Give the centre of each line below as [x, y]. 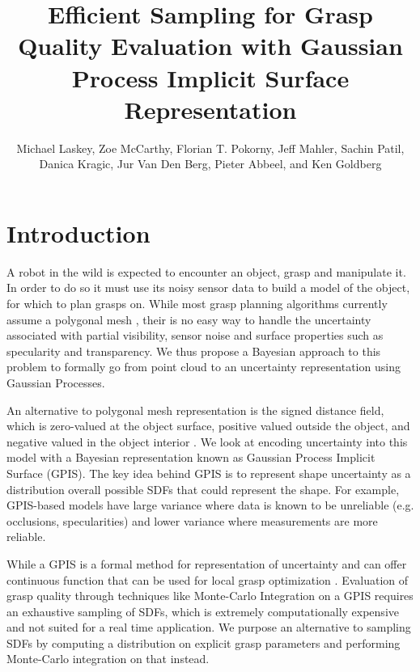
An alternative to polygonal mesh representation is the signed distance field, [195, 410]
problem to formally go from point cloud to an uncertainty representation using [204, 367]
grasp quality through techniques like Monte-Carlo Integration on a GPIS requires [210, 596]
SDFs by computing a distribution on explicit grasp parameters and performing [204, 642]
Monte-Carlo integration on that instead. [108, 659]
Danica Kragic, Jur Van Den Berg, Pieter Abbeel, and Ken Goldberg [210, 164]
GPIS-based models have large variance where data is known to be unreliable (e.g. [210, 505]
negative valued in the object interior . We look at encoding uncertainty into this [207, 441]
